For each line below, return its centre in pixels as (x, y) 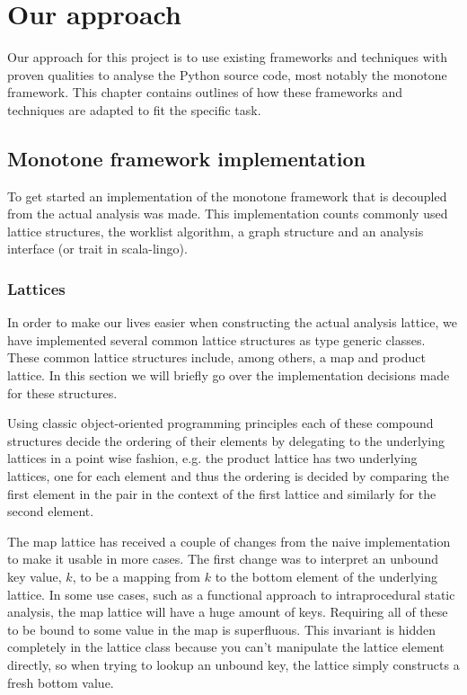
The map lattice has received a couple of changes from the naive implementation (229, 541)
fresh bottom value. (61, 682)
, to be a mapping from (137, 577)
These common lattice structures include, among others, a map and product (216, 357)
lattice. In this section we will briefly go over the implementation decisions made (229, 375)
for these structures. (62, 392)
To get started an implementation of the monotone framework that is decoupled (227, 196)
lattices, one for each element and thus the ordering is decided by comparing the (228, 476)
